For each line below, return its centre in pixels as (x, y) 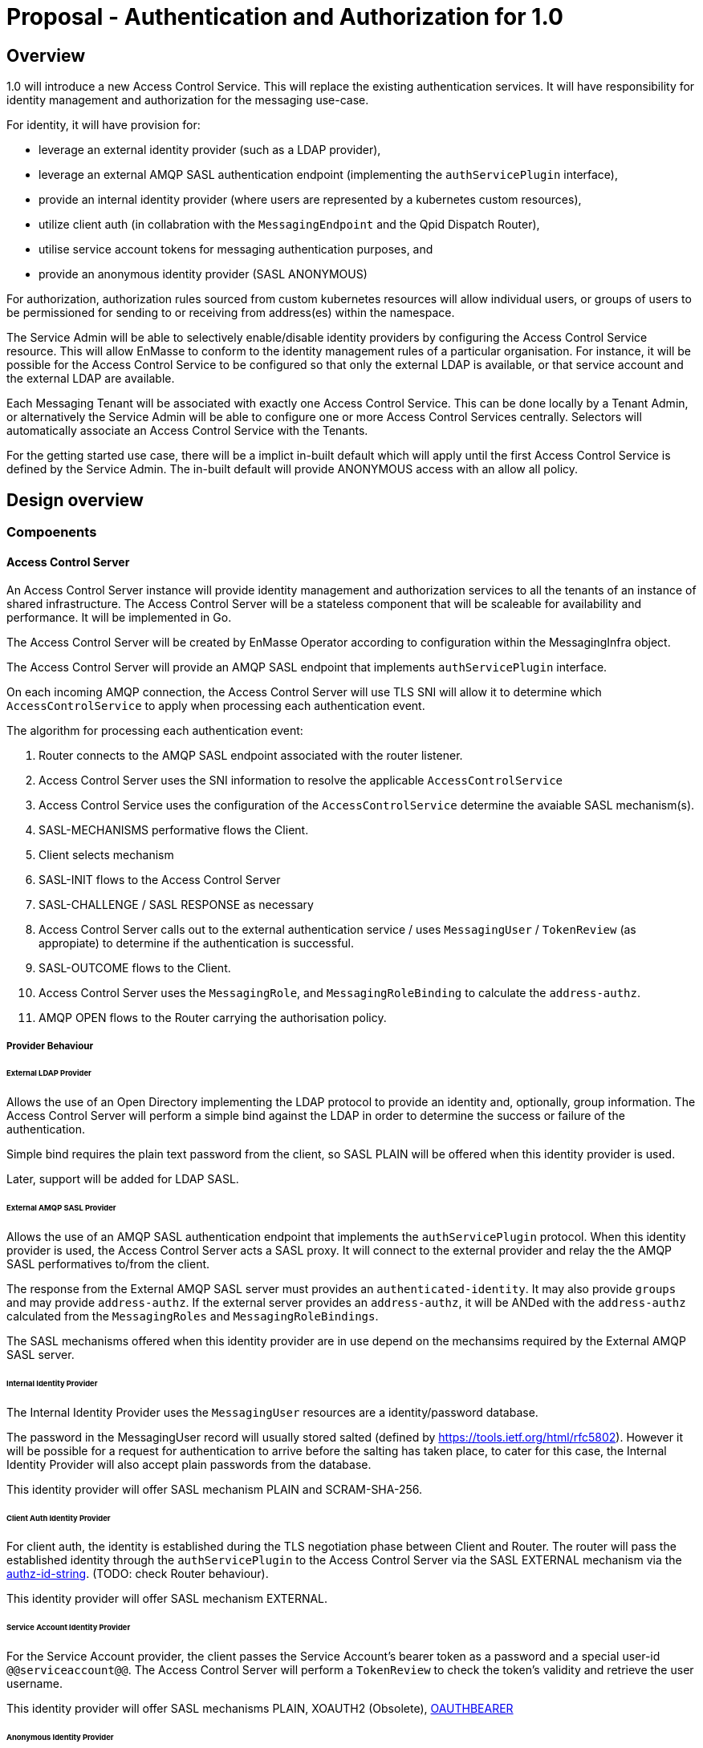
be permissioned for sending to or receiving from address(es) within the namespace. (231, 313)
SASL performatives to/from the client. (108, 1264)
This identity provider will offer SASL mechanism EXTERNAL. (167, 1599)
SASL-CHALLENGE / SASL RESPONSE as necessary (176, 905)
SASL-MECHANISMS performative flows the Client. (174, 830)
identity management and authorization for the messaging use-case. (188, 100)
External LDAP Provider (49, 1073)
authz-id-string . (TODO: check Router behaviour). (138, 1574)
